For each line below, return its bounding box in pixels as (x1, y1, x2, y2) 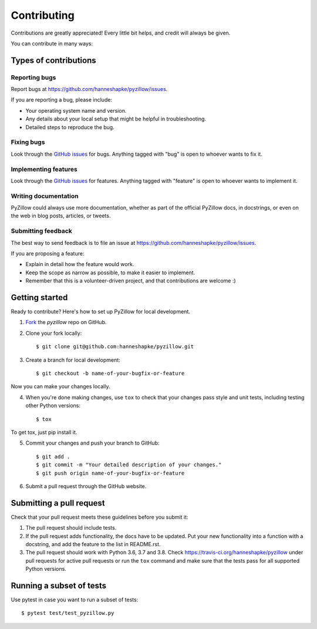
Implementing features (11, 165, 77, 173)
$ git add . (36, 453, 70, 460)
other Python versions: (25, 402, 80, 409)
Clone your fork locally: (25, 329, 82, 337)
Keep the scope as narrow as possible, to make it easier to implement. (25, 269, 195, 276)
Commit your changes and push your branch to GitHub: (25, 439, 160, 446)
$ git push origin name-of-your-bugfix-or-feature (36, 470, 185, 476)
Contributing (11, 9, 75, 22)
